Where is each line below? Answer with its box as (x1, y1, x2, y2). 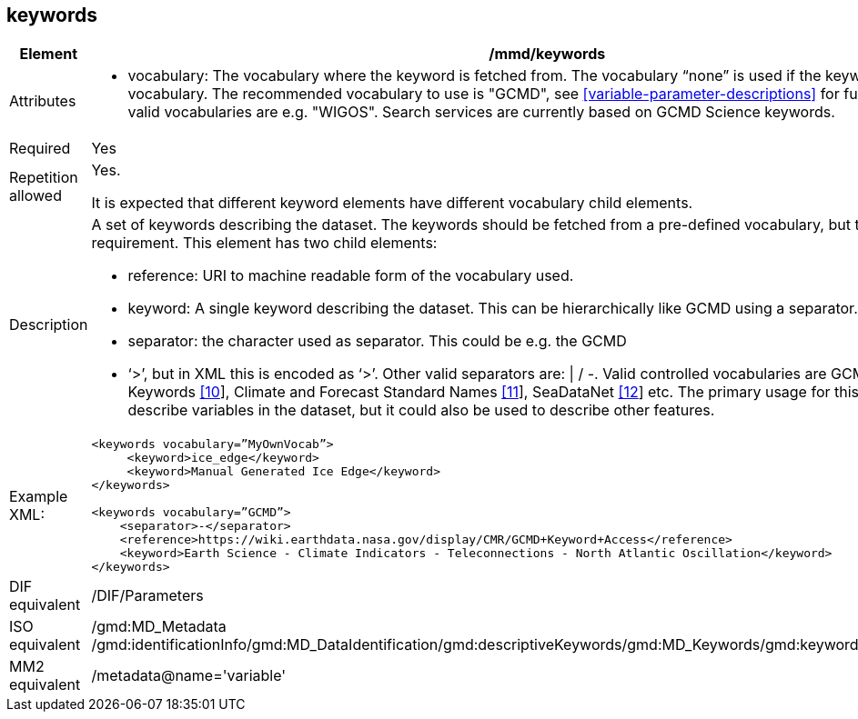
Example (9, 487, 68, 506)
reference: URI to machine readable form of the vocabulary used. (127, 266, 574, 285)
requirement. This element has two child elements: (91, 234, 438, 253)
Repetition (9, 168, 78, 187)
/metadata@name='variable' (91, 666, 287, 685)
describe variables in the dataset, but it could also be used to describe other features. (127, 401, 715, 420)
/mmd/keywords (489, 45, 606, 64)
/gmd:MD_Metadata (91, 617, 227, 636)
